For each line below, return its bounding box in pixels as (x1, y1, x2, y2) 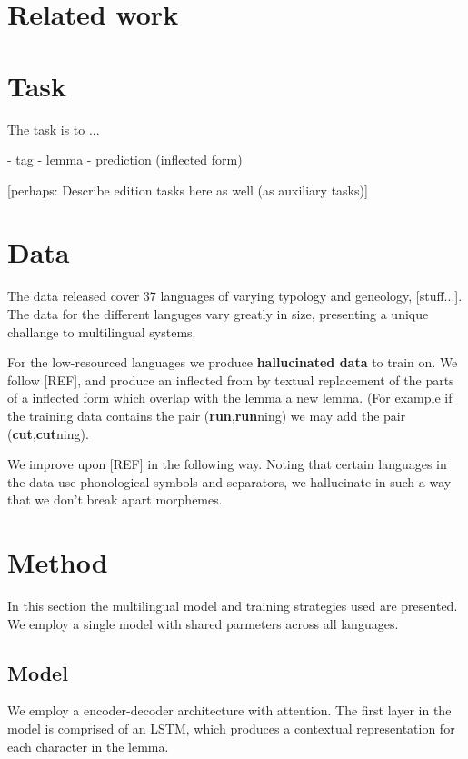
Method (7, 544, 108, 581)
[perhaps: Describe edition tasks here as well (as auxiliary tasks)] (7, 180, 368, 199)
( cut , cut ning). (7, 424, 89, 443)
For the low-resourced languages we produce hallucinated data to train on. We (7, 353, 458, 372)
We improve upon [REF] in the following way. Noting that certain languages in (7, 454, 447, 474)
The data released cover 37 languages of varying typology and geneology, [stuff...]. (7, 286, 463, 305)
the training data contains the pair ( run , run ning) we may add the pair (7, 405, 406, 424)
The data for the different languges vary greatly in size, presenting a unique (7, 305, 429, 323)
